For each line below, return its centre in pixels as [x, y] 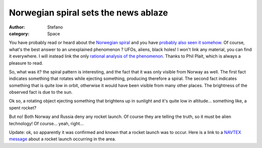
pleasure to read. [26, 63]
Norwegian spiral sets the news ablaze [89, 13]
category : [19, 33]
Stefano [55, 27]
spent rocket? [23, 108]
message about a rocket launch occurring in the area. [63, 139]
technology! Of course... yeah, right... [46, 123]
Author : [17, 27]
